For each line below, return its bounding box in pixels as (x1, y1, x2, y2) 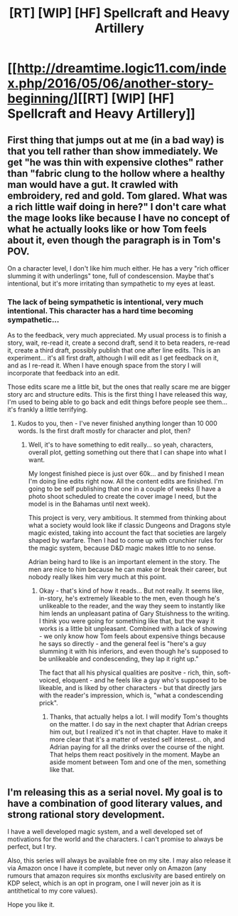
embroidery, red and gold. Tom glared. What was (7, 189, 228, 202)
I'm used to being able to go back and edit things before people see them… (7, 397, 227, 407)
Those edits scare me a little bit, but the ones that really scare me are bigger (7, 382, 231, 391)
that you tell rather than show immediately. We (7, 145, 218, 157)
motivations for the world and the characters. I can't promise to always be (7, 835, 224, 843)
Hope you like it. (7, 900, 55, 909)
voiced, (38, 676, 61, 685)
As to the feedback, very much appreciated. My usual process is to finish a (7, 331, 227, 340)
